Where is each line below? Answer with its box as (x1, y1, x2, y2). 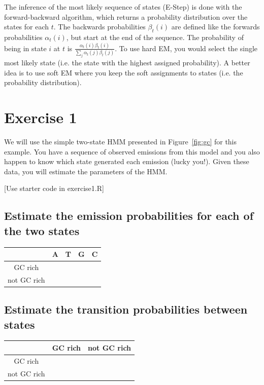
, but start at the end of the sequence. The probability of (66, 31, 244, 42)
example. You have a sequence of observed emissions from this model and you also (4, 146, 260, 157)
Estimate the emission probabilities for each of (4, 208, 254, 223)
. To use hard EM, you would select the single (115, 43, 258, 53)
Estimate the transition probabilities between (4, 301, 248, 317)
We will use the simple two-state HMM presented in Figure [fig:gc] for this (4, 136, 237, 146)
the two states (4, 222, 80, 238)
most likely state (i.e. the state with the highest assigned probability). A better (4, 57, 250, 68)
